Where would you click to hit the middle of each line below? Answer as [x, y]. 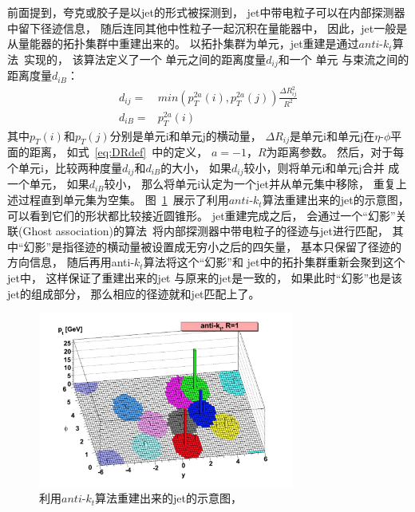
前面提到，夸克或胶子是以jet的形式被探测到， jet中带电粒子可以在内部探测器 [206, 12]
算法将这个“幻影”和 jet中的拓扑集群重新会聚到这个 [274, 262]
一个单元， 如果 [48, 184]
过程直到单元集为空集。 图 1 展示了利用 [123, 200]
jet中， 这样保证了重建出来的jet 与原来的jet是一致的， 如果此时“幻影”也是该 [205, 278]
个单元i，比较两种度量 [65, 168]
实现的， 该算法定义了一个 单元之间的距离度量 [145, 59]
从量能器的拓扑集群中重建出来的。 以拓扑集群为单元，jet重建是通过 [183, 43]
